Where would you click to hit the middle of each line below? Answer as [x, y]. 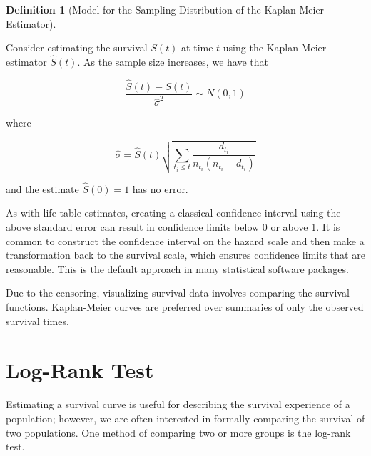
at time [197, 48]
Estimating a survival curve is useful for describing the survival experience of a [178, 404]
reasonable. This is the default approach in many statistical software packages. [177, 268]
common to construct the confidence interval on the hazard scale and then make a [185, 241]
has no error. [160, 188]
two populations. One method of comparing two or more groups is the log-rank [178, 432]
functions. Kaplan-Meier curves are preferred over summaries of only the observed [185, 307]
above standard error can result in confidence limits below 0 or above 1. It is [173, 227]
